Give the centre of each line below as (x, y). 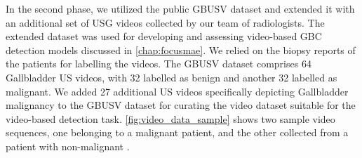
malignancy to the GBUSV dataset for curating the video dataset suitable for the (181, 105)
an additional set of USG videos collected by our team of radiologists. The (165, 22)
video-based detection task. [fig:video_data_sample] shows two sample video (170, 118)
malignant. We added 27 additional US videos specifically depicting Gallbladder (177, 91)
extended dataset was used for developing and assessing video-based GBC (164, 36)
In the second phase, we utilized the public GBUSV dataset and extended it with (180, 8)
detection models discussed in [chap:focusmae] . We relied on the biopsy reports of (181, 50)
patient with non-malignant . (68, 146)
